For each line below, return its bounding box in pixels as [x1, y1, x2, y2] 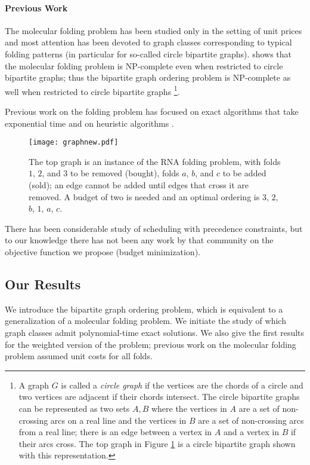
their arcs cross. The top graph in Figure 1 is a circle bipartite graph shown [18, 437, 296, 449]
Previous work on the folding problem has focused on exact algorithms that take [5, 105, 299, 118]
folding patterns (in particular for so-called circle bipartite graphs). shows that [5, 47, 292, 60]
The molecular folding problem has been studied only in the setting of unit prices [5, 24, 302, 36]
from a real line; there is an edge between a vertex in [18, 426, 212, 438]
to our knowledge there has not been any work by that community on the [5, 234, 274, 246]
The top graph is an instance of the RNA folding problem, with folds [29, 155, 281, 167]
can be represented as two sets [18, 402, 130, 414]
